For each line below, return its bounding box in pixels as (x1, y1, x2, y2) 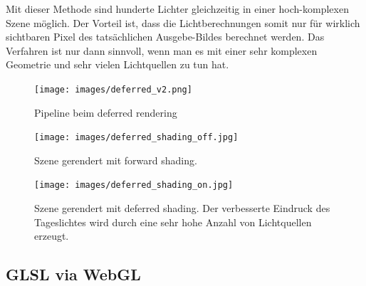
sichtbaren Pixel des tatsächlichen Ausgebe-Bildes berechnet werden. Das (6, 29, 325, 44)
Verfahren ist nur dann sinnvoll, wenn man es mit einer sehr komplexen (6, 43, 318, 58)
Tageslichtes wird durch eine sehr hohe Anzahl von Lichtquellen (34, 214, 312, 229)
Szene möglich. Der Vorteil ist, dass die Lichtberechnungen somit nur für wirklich (6, 15, 360, 30)
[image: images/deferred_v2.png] (34, 84, 192, 95)
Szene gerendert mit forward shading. (34, 152, 197, 167)
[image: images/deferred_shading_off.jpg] (34, 132, 239, 143)
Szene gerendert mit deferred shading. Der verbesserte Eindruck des (34, 201, 330, 216)
